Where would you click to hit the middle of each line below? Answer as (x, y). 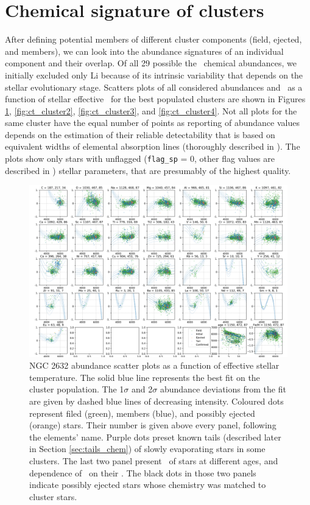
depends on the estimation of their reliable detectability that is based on (140, 134)
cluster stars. (53, 496)
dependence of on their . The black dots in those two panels (143, 472)
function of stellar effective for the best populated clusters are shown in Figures (155, 99)
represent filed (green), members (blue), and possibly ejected (142, 413)
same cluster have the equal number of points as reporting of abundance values (152, 123)
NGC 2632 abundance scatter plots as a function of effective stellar (154, 365)
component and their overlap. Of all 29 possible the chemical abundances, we (151, 63)
